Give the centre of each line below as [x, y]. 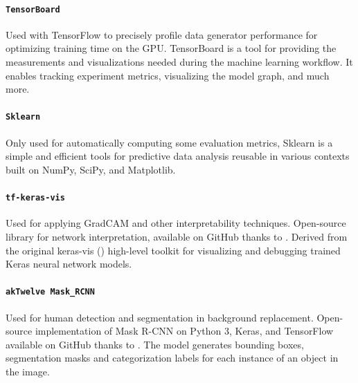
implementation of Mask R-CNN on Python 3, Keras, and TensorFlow [184, 331]
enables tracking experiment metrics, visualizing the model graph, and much [168, 75]
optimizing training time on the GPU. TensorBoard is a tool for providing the [171, 48]
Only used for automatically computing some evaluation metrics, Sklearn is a [169, 142]
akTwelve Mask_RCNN [50, 292]
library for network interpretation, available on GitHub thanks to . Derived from [177, 236]
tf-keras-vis [35, 198]
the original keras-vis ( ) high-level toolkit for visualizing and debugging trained [173, 250]
